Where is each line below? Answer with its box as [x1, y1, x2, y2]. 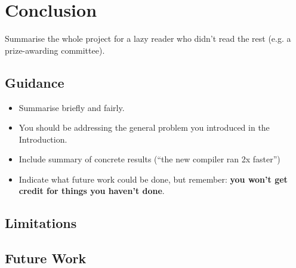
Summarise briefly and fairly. [18, 101, 125, 113]
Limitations [5, 214, 77, 232]
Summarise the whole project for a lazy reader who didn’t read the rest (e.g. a [5, 32, 291, 45]
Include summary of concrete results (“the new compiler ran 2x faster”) [18, 153, 280, 165]
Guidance [5, 73, 64, 91]
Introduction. [18, 133, 67, 145]
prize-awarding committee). [5, 44, 105, 56]
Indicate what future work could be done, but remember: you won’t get [18, 172, 288, 185]
